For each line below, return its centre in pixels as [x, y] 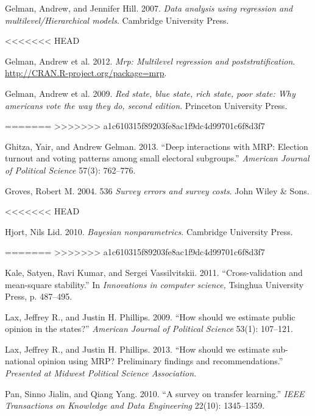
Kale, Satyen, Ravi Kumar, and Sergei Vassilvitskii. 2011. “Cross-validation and [154, 272]
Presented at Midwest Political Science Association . [101, 373]
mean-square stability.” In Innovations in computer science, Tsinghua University [154, 284]
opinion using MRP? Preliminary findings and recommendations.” [161, 361]
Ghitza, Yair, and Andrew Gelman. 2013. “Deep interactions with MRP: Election [157, 146]
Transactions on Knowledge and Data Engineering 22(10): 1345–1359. [135, 405]
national [20, 361]
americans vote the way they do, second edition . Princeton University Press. [146, 105]
